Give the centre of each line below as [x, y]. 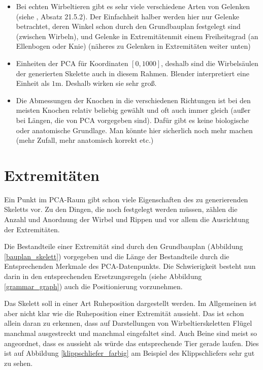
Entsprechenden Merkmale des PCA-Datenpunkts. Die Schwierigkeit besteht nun [130, 266]
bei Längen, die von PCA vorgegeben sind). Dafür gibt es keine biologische [133, 120]
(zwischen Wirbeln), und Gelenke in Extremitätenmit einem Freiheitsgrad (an [137, 36]
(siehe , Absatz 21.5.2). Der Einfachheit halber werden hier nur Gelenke [127, 16]
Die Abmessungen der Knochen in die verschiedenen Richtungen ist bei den [133, 100]
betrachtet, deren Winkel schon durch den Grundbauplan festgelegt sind [128, 26]
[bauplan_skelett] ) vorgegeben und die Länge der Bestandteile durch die [117, 256]
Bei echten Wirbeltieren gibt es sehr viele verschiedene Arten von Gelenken [133, 6]
